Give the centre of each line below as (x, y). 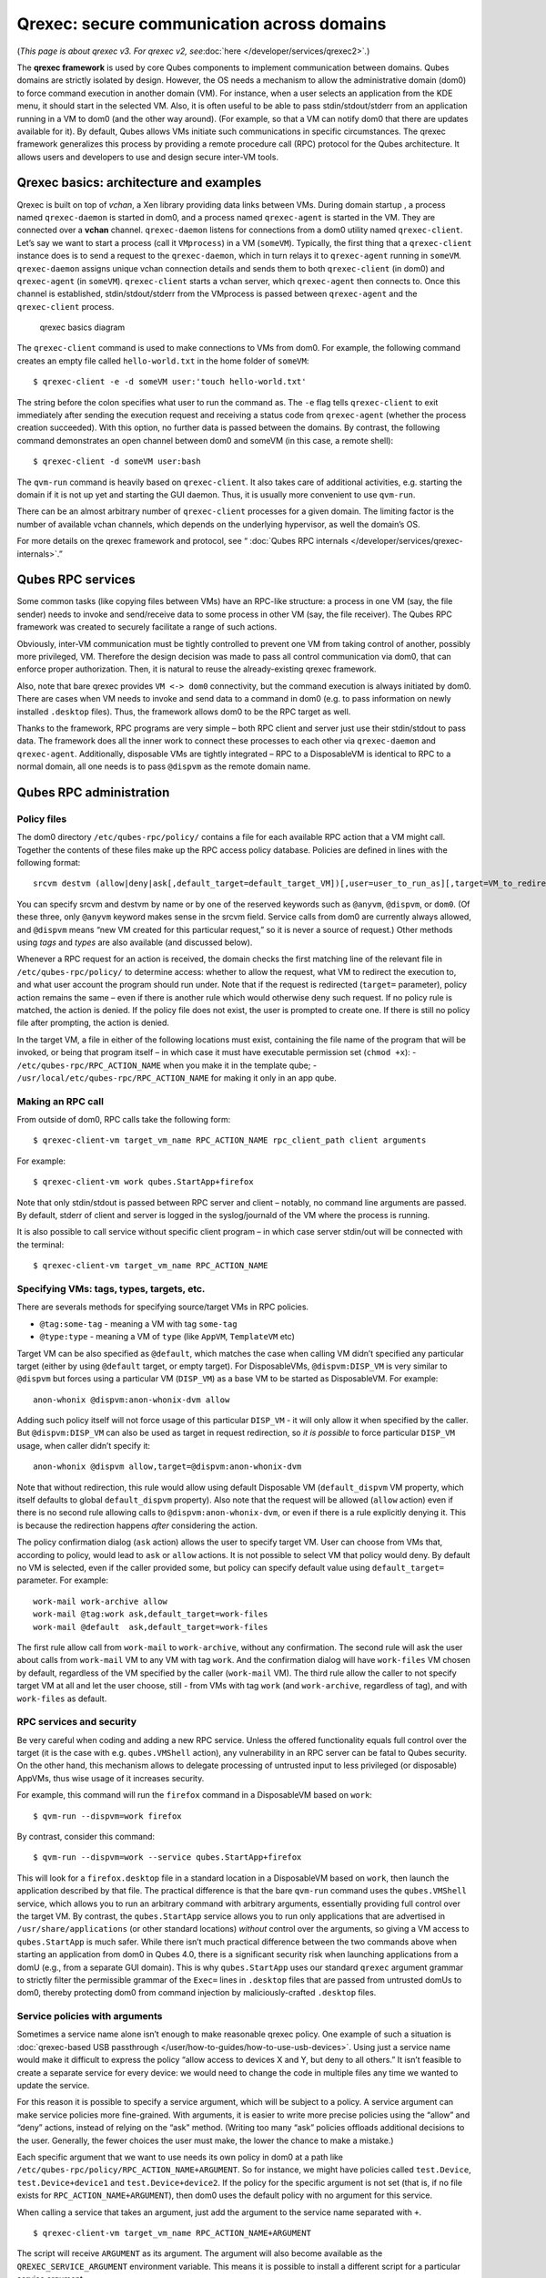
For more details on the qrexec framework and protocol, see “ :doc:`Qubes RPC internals (183, 541)
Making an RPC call (61, 1101)
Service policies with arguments (90, 2016)
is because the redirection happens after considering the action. (137, 1525)
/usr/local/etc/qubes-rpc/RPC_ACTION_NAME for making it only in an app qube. (177, 1077)
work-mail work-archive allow (101, 1601)
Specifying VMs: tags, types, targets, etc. (111, 1288)
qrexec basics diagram (82, 327)
